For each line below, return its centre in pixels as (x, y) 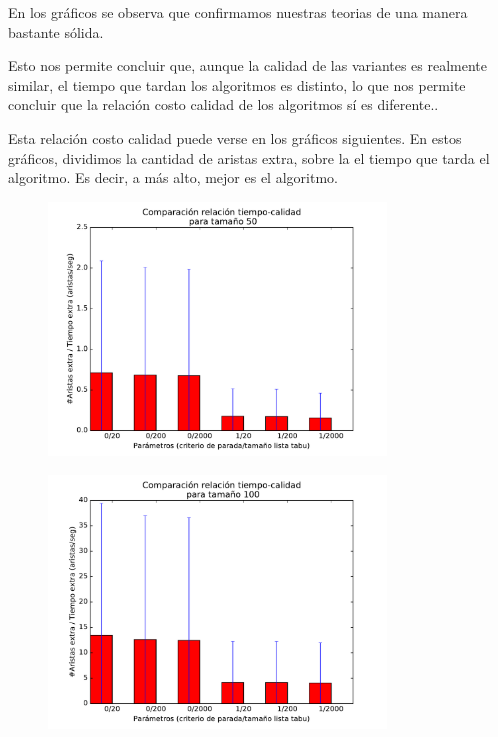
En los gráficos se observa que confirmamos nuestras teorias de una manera (238, 12)
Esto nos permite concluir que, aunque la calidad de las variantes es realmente (248, 65)
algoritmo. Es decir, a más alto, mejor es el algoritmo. (173, 177)
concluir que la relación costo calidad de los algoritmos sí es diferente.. (223, 104)
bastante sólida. (56, 31)
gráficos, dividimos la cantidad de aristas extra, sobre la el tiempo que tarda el (249, 157)
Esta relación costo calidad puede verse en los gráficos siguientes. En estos (235, 137)
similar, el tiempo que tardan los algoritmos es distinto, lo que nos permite (237, 84)
